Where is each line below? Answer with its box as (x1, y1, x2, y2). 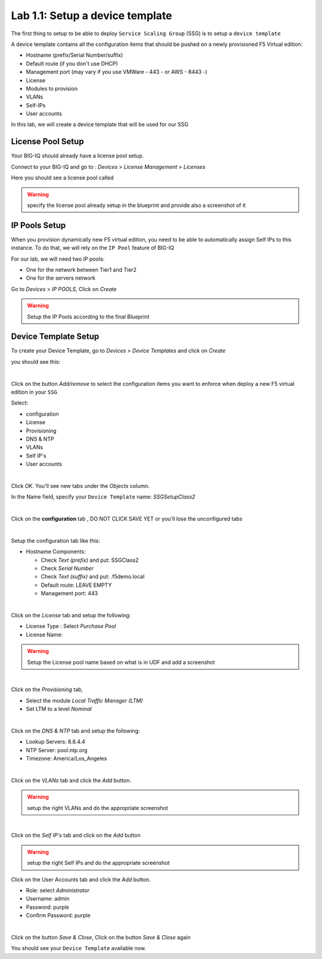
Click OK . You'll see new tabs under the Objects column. (11, 482, 150, 489)
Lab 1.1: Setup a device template (11, 9, 172, 22)
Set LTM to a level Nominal (26, 706, 92, 713)
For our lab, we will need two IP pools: (11, 255, 105, 262)
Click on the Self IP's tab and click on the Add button (11, 832, 141, 839)
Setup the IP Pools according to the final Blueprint (27, 313, 150, 320)
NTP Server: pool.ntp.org (26, 746, 88, 754)
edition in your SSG (11, 388, 58, 396)
